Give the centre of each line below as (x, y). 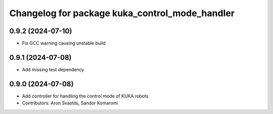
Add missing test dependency (53, 69)
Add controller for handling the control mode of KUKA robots (85, 96)
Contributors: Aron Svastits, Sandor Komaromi (70, 103)
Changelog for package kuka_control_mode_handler (122, 13)
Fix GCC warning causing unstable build (64, 43)
